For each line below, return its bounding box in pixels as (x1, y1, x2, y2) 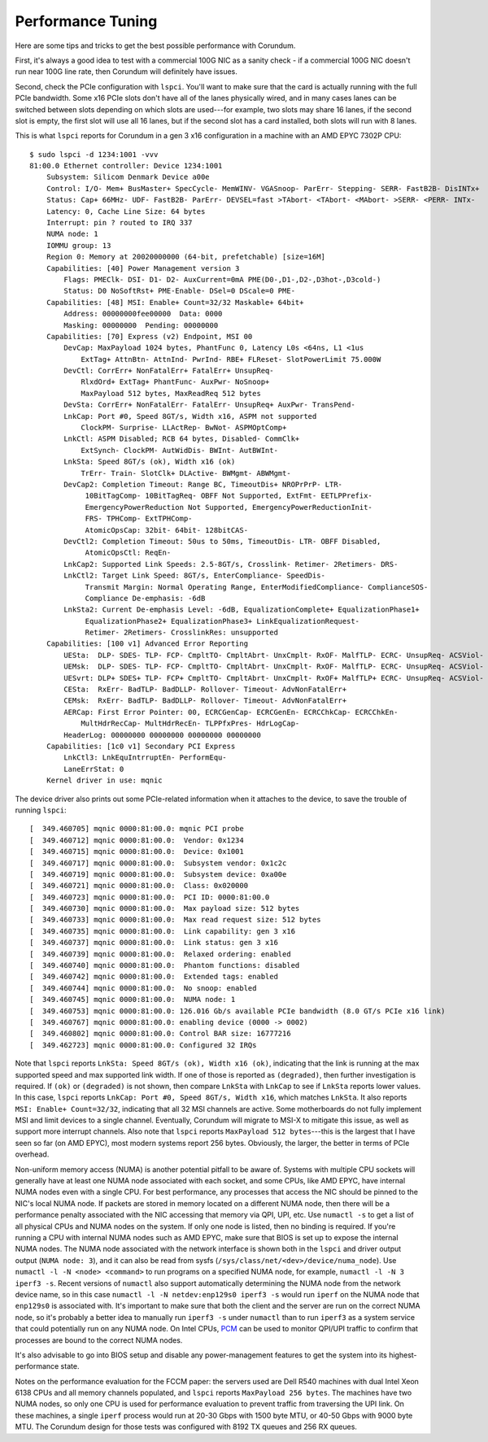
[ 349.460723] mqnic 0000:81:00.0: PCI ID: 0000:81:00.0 (29, 892, 270, 902)
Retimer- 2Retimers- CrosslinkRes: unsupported (85, 628, 278, 638)
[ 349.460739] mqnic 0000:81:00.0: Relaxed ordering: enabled (29, 949, 292, 959)
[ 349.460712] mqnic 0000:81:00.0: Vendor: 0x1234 (29, 835, 244, 845)
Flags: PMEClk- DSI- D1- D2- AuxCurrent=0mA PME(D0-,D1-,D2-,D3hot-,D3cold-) (63, 275, 381, 284)
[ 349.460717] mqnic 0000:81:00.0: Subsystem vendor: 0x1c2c (29, 858, 287, 868)
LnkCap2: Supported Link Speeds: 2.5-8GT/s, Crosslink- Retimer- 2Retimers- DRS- (63, 560, 399, 569)
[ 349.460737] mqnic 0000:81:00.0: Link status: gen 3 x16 (29, 938, 278, 948)
